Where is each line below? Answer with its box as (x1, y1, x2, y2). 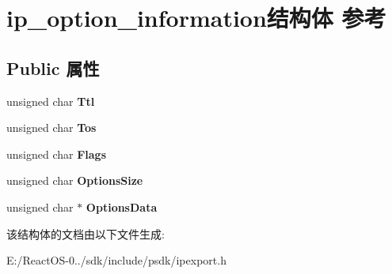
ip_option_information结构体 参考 (6, 2, 386, 34)
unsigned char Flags (6, 145, 107, 162)
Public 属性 (6, 55, 100, 80)
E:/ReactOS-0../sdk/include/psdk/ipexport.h (6, 252, 226, 268)
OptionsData (86, 198, 158, 215)
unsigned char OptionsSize (6, 172, 143, 189)
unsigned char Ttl (6, 92, 95, 109)
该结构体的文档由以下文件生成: (6, 225, 165, 242)
